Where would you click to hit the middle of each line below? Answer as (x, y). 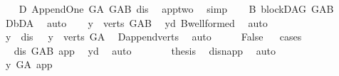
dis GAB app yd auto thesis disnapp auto (145, 50)
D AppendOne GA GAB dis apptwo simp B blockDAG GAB (176, 9)
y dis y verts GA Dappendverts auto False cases (153, 37)
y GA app (29, 64)
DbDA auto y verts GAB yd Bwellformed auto (136, 22)
